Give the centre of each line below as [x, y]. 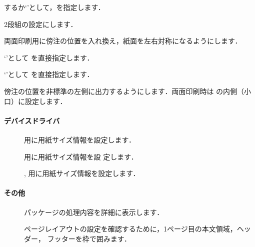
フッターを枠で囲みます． [89, 238]
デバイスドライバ [32, 120]
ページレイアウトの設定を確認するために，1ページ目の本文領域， [130, 229]
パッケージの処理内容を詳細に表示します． [94, 212]
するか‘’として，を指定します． [54, 7]
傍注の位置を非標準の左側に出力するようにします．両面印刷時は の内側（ [124, 91]
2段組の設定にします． [41, 24]
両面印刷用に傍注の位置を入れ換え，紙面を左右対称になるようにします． [123, 41]
